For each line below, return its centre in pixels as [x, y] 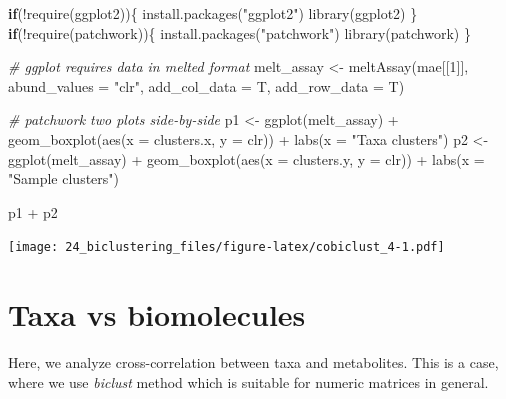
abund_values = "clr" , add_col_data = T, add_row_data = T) [206, 85]
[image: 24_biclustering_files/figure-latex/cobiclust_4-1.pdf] [226, 247]
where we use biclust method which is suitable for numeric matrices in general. [248, 381]
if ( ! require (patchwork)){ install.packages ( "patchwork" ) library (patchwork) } [239, 32]
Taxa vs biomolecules [157, 314]
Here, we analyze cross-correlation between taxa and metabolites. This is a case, [253, 362]
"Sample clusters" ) [63, 178]
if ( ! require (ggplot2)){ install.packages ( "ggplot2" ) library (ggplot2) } [213, 13]
